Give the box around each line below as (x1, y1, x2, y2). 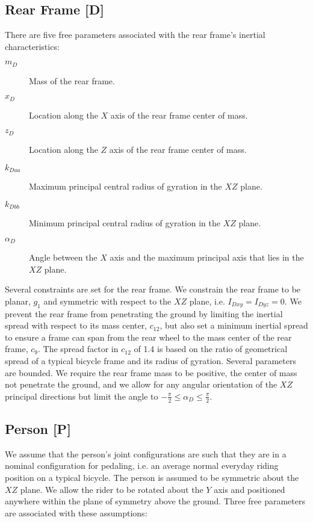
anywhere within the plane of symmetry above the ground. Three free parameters (5, 495, 305, 507)
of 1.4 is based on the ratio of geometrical (134, 342, 288, 355)
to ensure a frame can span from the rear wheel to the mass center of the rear (5, 330, 292, 343)
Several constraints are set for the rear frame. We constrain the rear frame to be (5, 283, 301, 296)
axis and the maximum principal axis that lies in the (110, 251, 304, 264)
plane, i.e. (189, 294, 225, 307)
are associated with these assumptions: (5, 506, 147, 519)
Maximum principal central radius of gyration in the (29, 179, 222, 192)
